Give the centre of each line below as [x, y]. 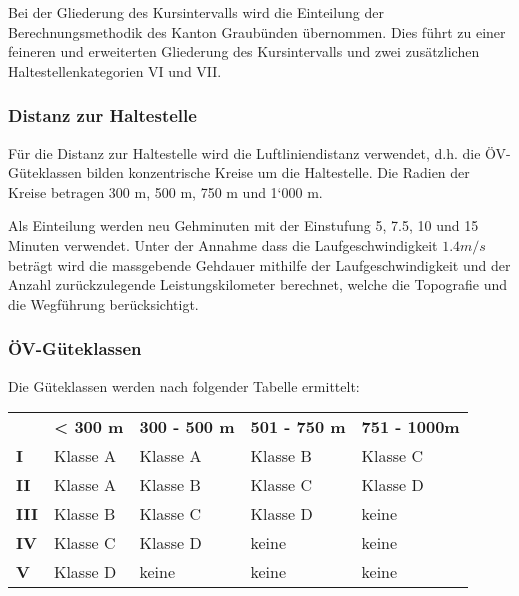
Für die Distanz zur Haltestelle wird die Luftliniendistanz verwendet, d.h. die [244, 152]
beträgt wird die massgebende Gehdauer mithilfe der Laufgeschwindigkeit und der [259, 264]
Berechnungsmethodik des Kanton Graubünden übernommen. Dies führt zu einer [257, 31]
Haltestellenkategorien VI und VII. [115, 70]
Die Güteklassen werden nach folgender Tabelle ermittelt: [184, 385]
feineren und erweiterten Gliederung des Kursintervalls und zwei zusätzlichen [244, 51]
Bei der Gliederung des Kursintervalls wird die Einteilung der [196, 12]
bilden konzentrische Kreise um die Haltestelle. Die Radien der [278, 172]
